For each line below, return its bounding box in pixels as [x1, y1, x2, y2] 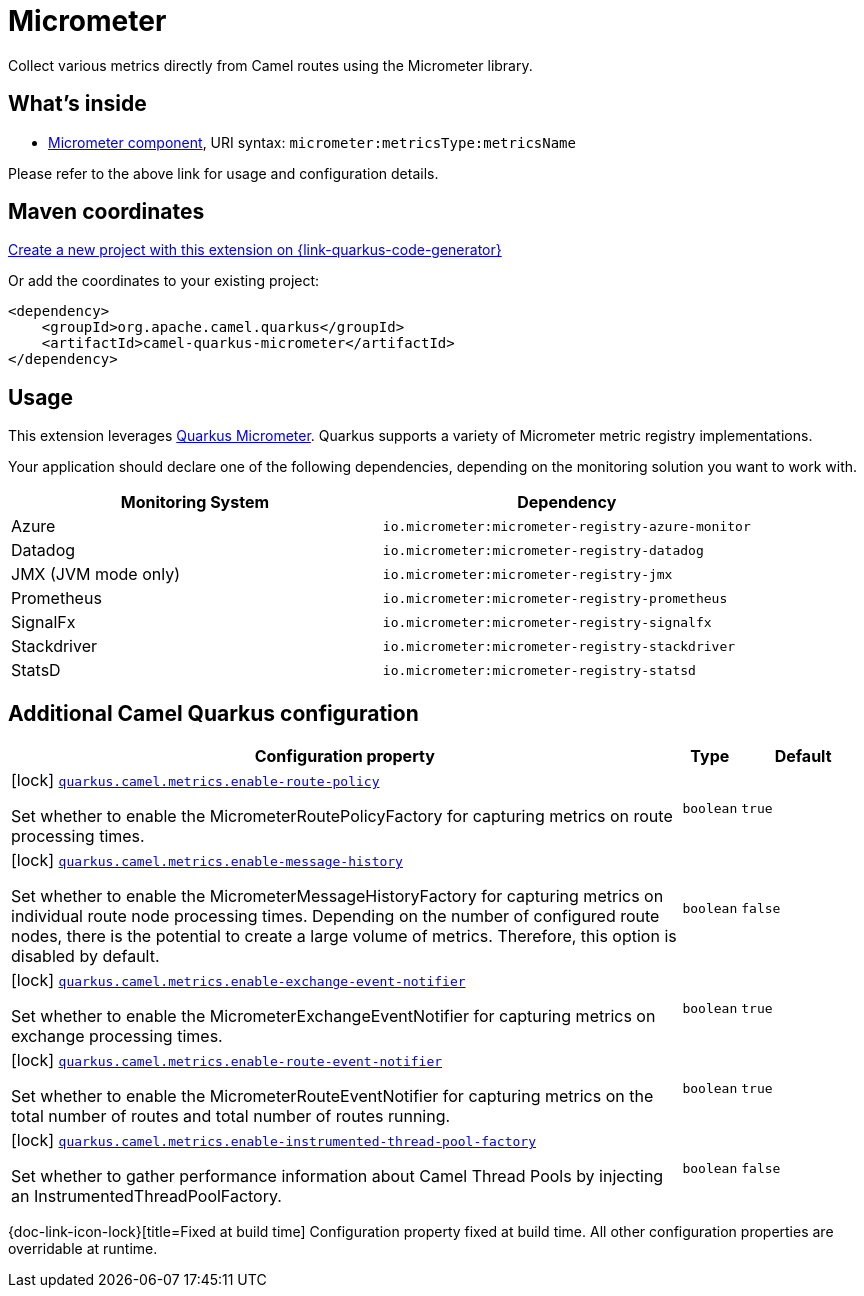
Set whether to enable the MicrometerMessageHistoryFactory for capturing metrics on [11, 886, 664, 907]
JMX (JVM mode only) [11, 564, 181, 585]
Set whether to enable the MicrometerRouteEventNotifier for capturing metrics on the [11, 1086, 654, 1107]
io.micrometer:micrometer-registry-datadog [382, 542, 704, 558]
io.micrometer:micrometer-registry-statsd [382, 662, 696, 678]
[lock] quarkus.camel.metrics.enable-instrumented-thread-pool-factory [11, 1130, 536, 1151]
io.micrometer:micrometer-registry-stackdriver [382, 638, 736, 654]
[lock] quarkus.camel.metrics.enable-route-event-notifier [11, 1050, 443, 1071]
